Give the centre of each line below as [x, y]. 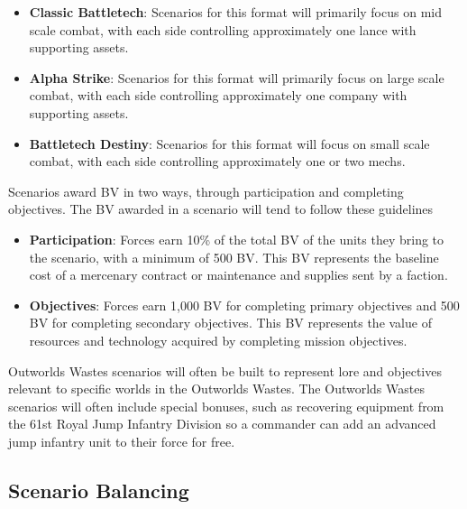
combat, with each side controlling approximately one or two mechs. [217, 161]
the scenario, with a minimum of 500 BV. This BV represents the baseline [234, 257]
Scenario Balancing [99, 490]
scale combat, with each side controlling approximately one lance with [223, 29]
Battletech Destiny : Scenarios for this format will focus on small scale [229, 143]
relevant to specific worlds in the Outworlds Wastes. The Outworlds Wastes [216, 389]
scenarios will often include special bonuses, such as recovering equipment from [226, 406]
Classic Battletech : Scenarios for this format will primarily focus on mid [235, 12]
